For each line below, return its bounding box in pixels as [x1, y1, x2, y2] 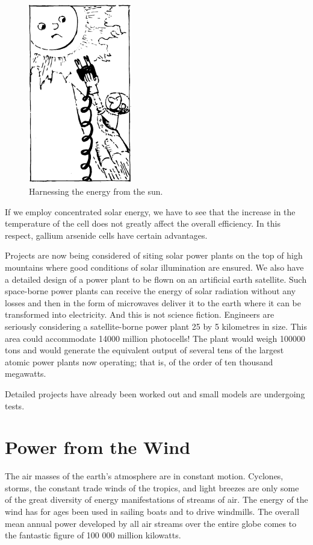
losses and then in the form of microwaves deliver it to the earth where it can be [5, 296, 302, 309]
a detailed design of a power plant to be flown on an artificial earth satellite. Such [5, 272, 307, 285]
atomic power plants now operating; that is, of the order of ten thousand [5, 355, 273, 368]
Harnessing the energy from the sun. [29, 185, 163, 197]
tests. [5, 399, 25, 412]
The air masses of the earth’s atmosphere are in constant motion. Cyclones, [5, 470, 284, 482]
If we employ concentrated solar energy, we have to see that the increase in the [5, 205, 296, 218]
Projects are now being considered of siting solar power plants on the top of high [5, 249, 303, 262]
